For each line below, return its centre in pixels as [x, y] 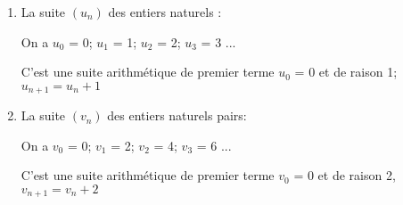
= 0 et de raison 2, [345, 175]
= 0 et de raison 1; [346, 72]
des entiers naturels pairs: [177, 115]
